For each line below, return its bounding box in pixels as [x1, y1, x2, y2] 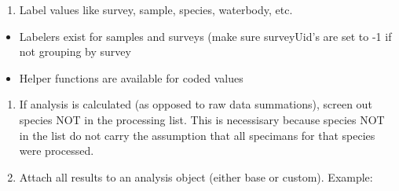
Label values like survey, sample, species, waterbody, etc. [19, 2, 293, 17]
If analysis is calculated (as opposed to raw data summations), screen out [19, 96, 372, 112]
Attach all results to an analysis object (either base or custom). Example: [19, 168, 373, 185]
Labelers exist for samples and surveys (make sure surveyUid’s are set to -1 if [19, 28, 392, 44]
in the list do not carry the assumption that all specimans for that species [19, 127, 375, 143]
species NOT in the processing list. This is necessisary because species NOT [19, 111, 385, 127]
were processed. [19, 142, 94, 159]
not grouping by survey [19, 43, 131, 60]
